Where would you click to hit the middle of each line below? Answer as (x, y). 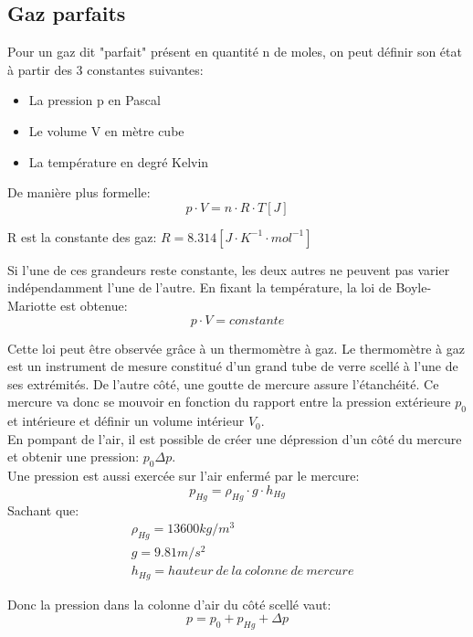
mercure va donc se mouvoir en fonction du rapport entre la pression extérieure (229, 402)
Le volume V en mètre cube (106, 130)
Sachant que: (43, 510)
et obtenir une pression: (74, 457)
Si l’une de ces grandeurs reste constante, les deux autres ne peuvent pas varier (229, 269)
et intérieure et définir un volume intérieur (126, 421)
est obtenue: (94, 305)
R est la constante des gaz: (82, 236)
